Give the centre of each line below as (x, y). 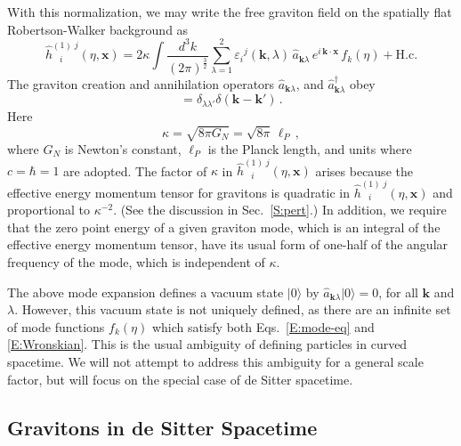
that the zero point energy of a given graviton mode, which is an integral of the (224, 227)
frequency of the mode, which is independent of (136, 261)
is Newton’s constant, (123, 148)
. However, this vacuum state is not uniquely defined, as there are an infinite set (233, 309)
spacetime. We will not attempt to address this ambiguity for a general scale (215, 361)
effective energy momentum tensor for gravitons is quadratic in (179, 192)
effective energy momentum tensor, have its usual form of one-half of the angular (228, 244)
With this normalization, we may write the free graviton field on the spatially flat (230, 12)
